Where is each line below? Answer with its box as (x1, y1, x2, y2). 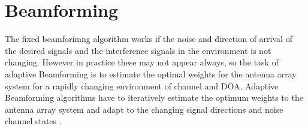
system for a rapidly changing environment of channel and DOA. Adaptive (5, 79, 279, 92)
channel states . (5, 115, 62, 127)
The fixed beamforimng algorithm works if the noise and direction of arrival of (5, 32, 292, 45)
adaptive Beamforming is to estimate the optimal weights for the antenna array (5, 67, 297, 80)
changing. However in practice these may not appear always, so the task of (5, 56, 279, 68)
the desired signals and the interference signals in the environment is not (5, 44, 271, 56)
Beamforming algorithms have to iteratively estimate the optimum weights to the (5, 91, 303, 104)
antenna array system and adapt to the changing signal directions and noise (5, 103, 283, 115)
